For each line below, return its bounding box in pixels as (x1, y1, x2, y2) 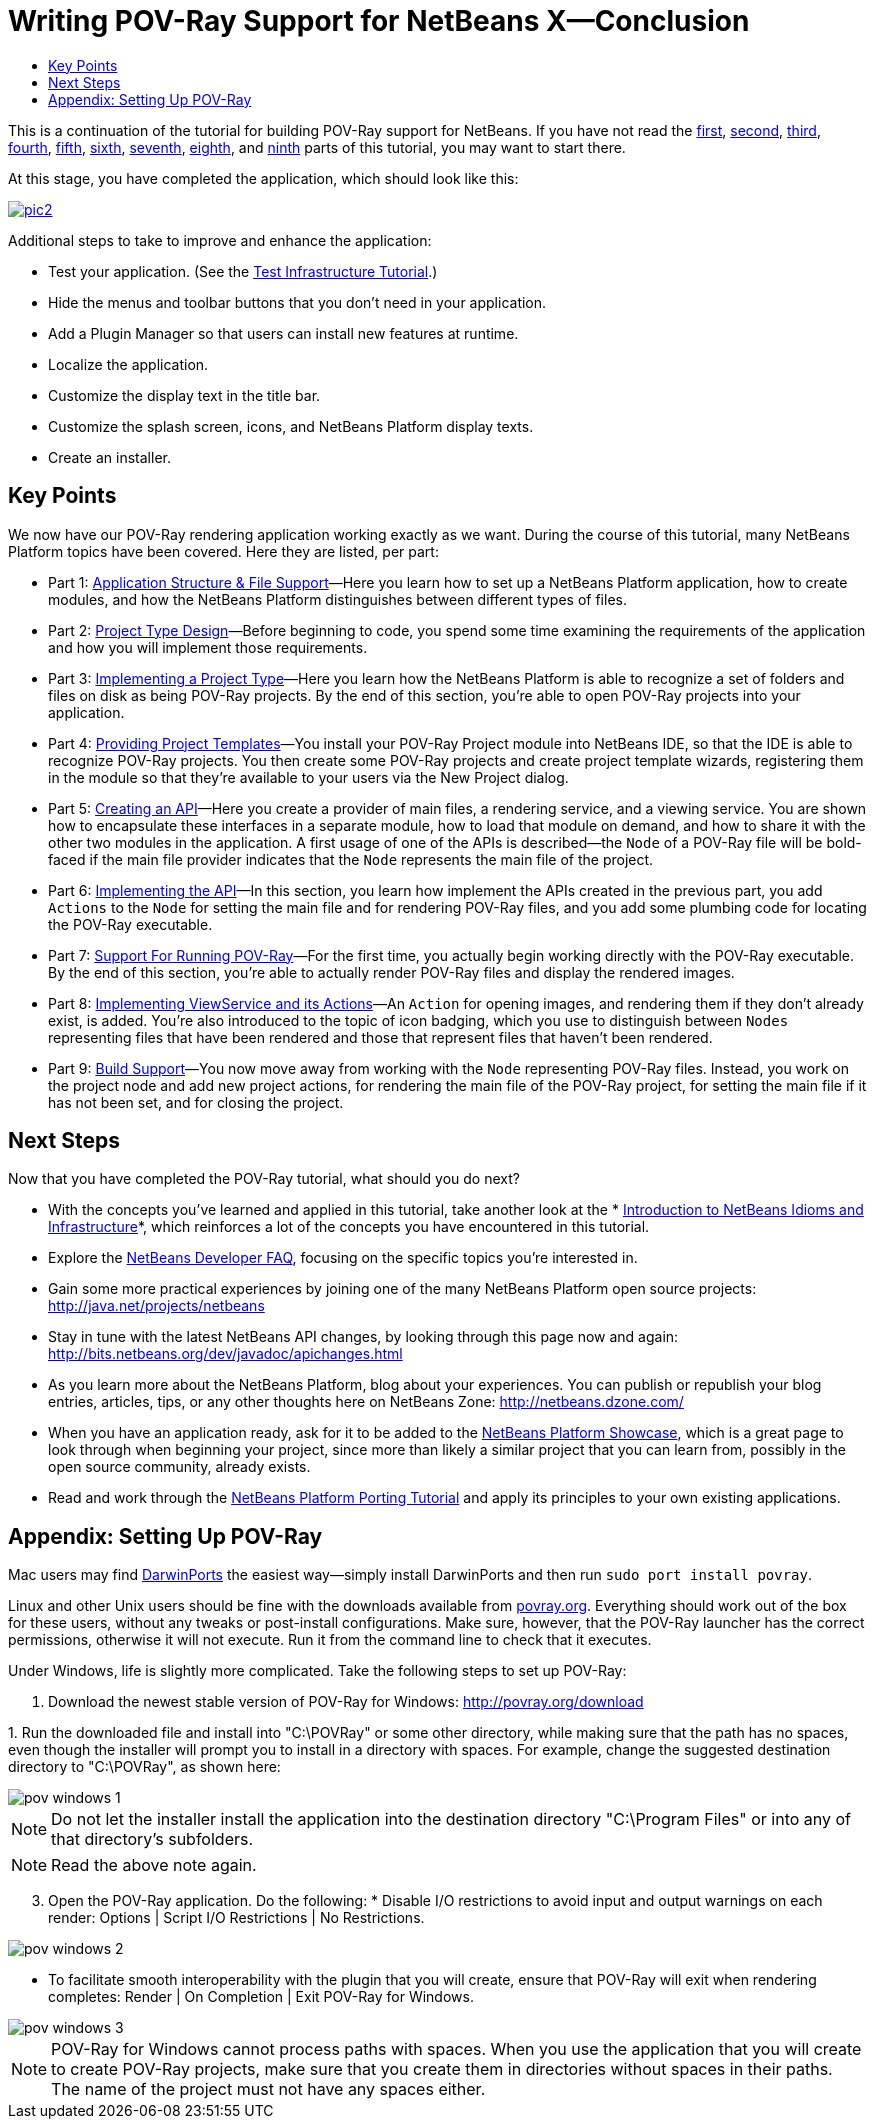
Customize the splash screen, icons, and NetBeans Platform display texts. (48, 417, 534, 435)
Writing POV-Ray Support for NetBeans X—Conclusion (8, 4, 750, 38)
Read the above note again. (51, 1855, 257, 1876)
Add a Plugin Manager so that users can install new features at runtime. (48, 324, 519, 342)
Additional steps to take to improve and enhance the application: (8, 231, 432, 249)
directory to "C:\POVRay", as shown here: (8, 1758, 281, 1776)
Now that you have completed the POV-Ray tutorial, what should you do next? (8, 1170, 520, 1188)
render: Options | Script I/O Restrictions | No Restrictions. (48, 1909, 425, 1927)
